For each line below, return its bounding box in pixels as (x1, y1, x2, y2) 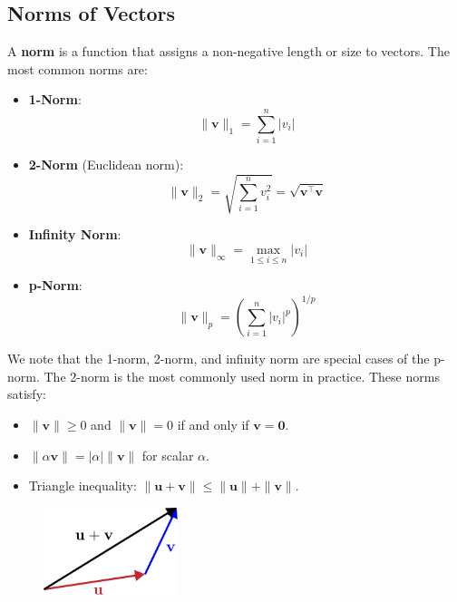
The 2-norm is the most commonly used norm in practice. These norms (44, 366, 440, 385)
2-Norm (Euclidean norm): (28, 155, 184, 174)
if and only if (177, 414, 249, 433)
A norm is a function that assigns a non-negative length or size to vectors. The (7, 42, 450, 61)
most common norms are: (7, 59, 148, 78)
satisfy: (7, 384, 46, 403)
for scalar (141, 445, 194, 464)
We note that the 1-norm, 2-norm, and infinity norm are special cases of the (7, 349, 430, 368)
